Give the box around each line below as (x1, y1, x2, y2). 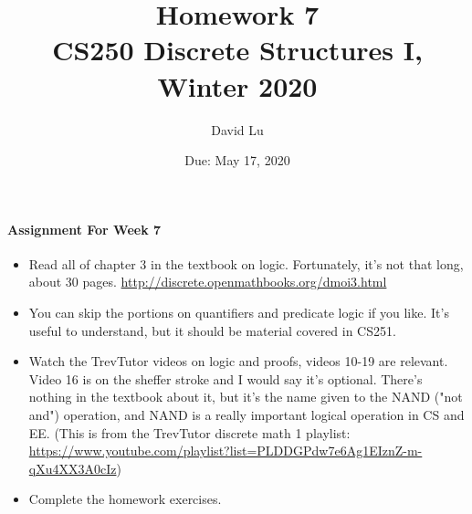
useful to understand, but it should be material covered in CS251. (28, 320, 396, 340)
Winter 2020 (157, 67, 318, 104)
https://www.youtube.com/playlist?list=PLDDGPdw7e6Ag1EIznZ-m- (28, 441, 423, 460)
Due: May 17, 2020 (184, 151, 290, 170)
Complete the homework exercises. (28, 489, 222, 509)
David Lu (211, 120, 264, 139)
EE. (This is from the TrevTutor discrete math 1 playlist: (28, 423, 351, 442)
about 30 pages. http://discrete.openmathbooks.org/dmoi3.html (28, 272, 387, 291)
